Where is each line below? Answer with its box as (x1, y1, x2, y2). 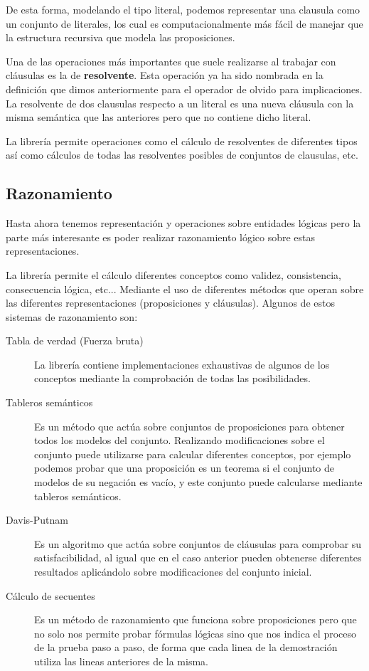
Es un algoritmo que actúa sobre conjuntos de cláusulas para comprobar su (34, 536, 362, 551)
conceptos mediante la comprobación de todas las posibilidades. (34, 371, 311, 386)
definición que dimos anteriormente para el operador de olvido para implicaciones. (6, 81, 363, 96)
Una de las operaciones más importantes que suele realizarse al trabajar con (6, 53, 336, 68)
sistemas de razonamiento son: (6, 309, 138, 324)
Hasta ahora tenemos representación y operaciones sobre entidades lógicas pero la (6, 216, 361, 231)
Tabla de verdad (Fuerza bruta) (6, 333, 144, 348)
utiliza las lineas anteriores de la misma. (34, 653, 208, 668)
